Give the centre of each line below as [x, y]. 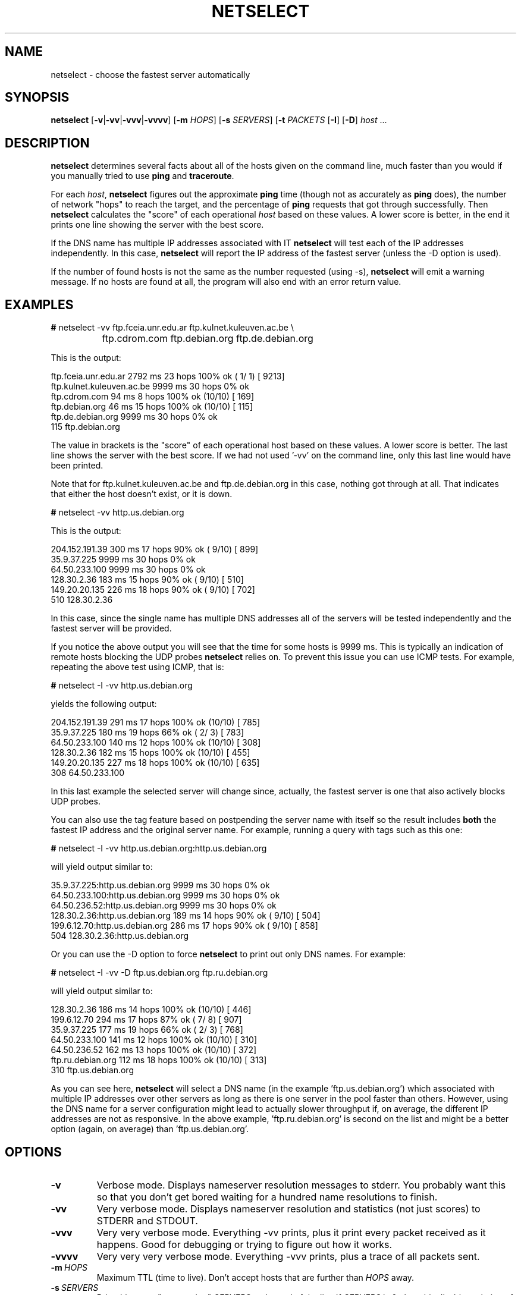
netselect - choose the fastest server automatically [150, 74]
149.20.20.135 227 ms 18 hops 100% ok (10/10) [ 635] [155, 763]
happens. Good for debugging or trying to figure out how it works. [244, 1244]
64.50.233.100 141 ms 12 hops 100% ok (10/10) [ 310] [154, 1040]
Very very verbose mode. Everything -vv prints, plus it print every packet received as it [291, 1232]
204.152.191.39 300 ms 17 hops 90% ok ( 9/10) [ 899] [155, 549]
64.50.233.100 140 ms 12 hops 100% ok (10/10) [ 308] [156, 743]
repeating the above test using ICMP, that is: [137, 667]
